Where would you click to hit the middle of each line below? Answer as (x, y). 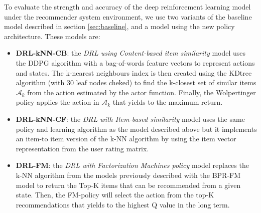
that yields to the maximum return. (168, 102)
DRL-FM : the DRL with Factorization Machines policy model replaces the (132, 165)
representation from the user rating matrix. (82, 148)
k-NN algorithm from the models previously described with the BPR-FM (128, 175)
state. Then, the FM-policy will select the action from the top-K (115, 195)
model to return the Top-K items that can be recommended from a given (128, 185)
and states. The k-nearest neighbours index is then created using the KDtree (134, 72)
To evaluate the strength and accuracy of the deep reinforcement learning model (127, 7)
